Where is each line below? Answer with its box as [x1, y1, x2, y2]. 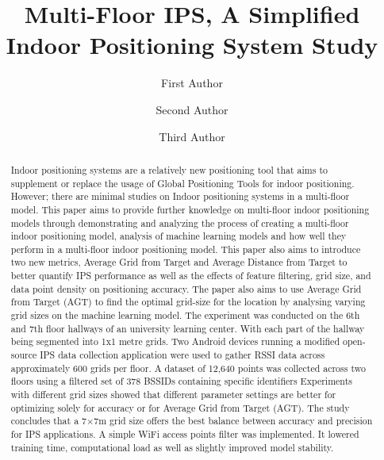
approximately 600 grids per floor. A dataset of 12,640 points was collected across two [10, 361, 366, 374]
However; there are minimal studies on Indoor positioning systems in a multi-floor [10, 190, 350, 203]
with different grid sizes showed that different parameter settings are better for [10, 388, 336, 401]
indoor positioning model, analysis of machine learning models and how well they [10, 229, 347, 243]
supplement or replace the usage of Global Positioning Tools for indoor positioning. [10, 176, 355, 190]
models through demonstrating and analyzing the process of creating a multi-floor [10, 216, 349, 229]
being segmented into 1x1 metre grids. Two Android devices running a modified [10, 335, 340, 348]
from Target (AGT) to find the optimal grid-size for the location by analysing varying [10, 295, 366, 309]
